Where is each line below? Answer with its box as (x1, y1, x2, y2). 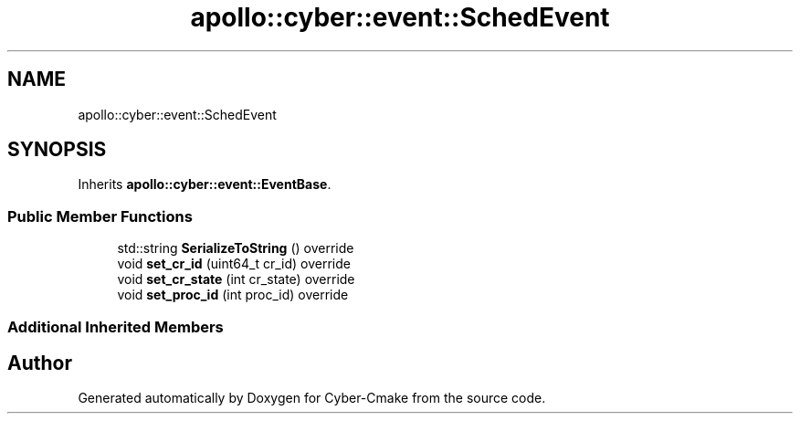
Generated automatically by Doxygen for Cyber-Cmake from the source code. (78, 390, 546, 406)
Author (7, 351, 72, 374)
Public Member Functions (7, 206, 193, 226)
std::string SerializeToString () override (117, 240, 354, 257)
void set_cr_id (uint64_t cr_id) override (117, 256, 351, 272)
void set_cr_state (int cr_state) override (117, 271, 355, 288)
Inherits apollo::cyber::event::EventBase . (78, 176, 332, 193)
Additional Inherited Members (7, 317, 224, 336)
